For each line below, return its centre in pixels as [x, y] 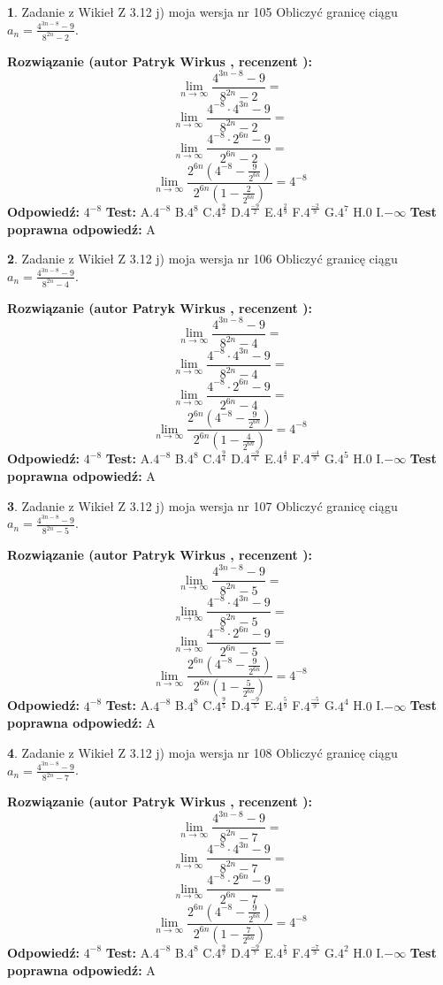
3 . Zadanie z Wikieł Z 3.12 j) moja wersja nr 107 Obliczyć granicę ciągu [202, 505]
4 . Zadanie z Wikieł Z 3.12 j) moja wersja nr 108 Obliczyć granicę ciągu [202, 752]
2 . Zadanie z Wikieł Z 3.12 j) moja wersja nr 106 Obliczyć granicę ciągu [202, 259]
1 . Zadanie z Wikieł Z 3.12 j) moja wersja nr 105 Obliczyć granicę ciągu [202, 11]
